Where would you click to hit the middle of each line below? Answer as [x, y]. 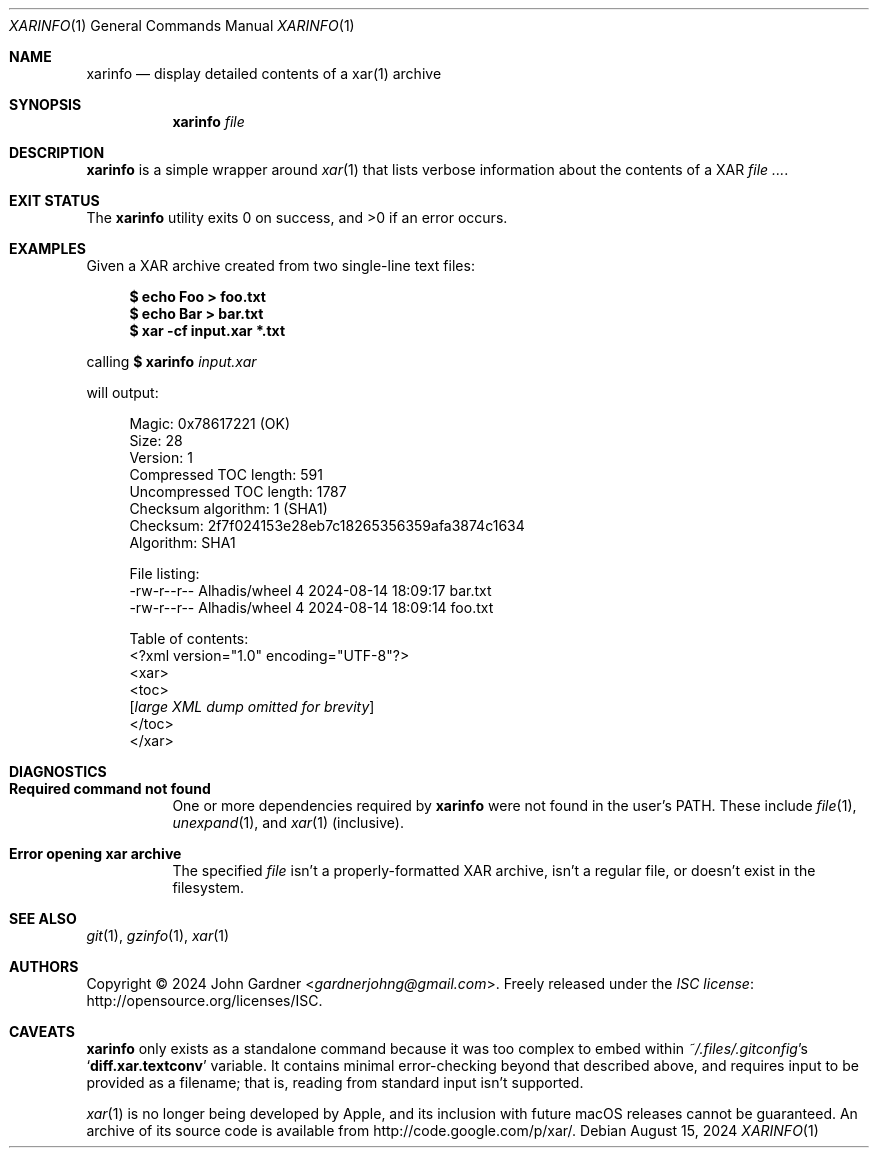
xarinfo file [208, 121]
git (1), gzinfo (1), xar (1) [158, 935]
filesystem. [208, 887]
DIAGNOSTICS [58, 771]
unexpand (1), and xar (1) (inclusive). [288, 822]
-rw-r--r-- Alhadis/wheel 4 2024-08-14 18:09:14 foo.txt [311, 607]
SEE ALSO [43, 918]
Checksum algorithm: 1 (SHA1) [228, 508]
